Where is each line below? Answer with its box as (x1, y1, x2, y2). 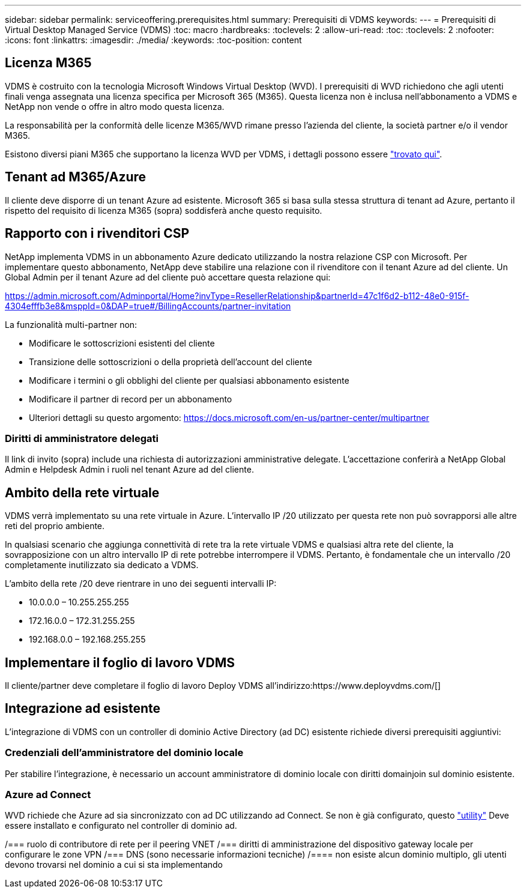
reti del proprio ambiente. (5, 521, 105, 531)
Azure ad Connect (5, 788, 91, 801)
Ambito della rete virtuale (5, 485, 160, 500)
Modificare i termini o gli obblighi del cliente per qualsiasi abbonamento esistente (29, 375, 349, 386)
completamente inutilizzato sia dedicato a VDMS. (5, 560, 199, 571)
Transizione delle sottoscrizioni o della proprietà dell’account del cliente (29, 356, 312, 367)
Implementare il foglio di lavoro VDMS (5, 655, 235, 670)
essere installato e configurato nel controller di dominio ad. (5, 820, 237, 831)
